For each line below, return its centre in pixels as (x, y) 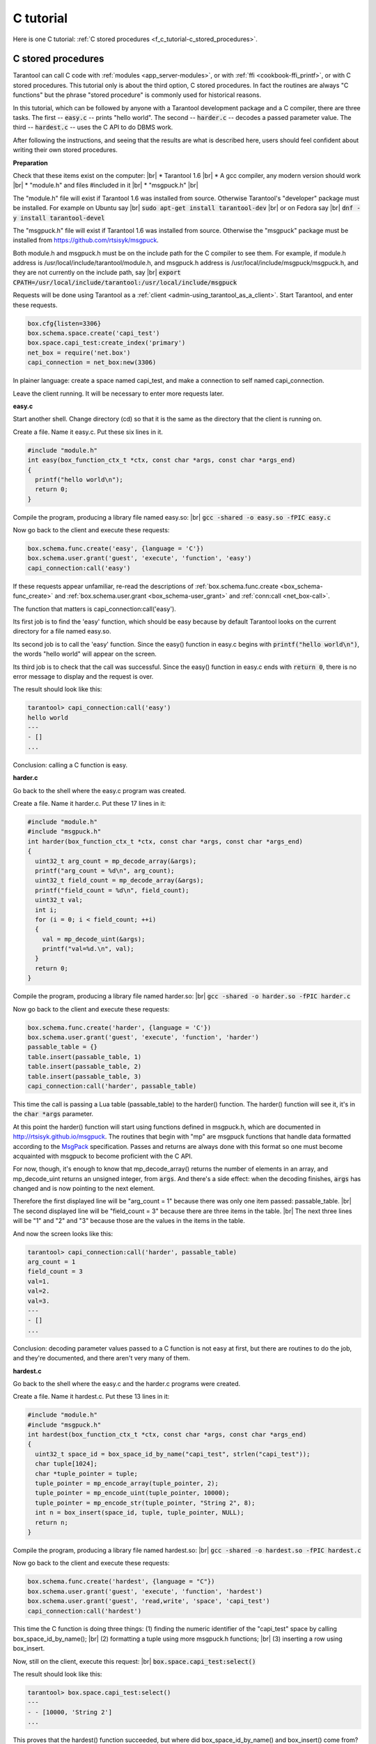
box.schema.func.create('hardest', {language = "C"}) (121, 1581)
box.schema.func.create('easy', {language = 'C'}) (116, 549)
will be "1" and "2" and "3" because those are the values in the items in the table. (129, 1221)
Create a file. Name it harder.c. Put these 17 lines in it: (89, 804)
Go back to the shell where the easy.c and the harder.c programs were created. (127, 1383)
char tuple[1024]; (66, 1464)
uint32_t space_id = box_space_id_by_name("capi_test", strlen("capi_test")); (173, 1454)
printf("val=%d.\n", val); (88, 949)
